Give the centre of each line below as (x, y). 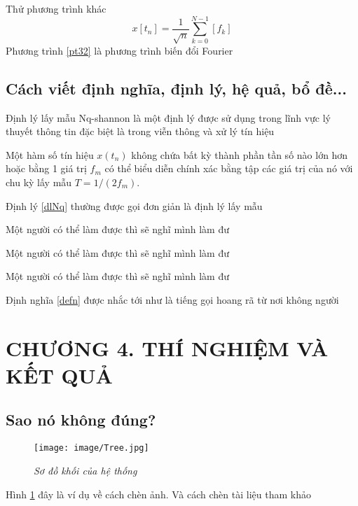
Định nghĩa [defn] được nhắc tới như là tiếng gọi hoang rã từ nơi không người (172, 299)
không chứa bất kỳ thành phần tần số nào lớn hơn (240, 154)
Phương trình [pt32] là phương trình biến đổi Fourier (119, 50)
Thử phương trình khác (56, 8)
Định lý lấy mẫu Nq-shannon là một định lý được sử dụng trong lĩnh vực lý (168, 117)
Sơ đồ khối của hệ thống (85, 470)
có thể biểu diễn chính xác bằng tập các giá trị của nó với (229, 168)
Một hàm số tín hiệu (50, 154)
